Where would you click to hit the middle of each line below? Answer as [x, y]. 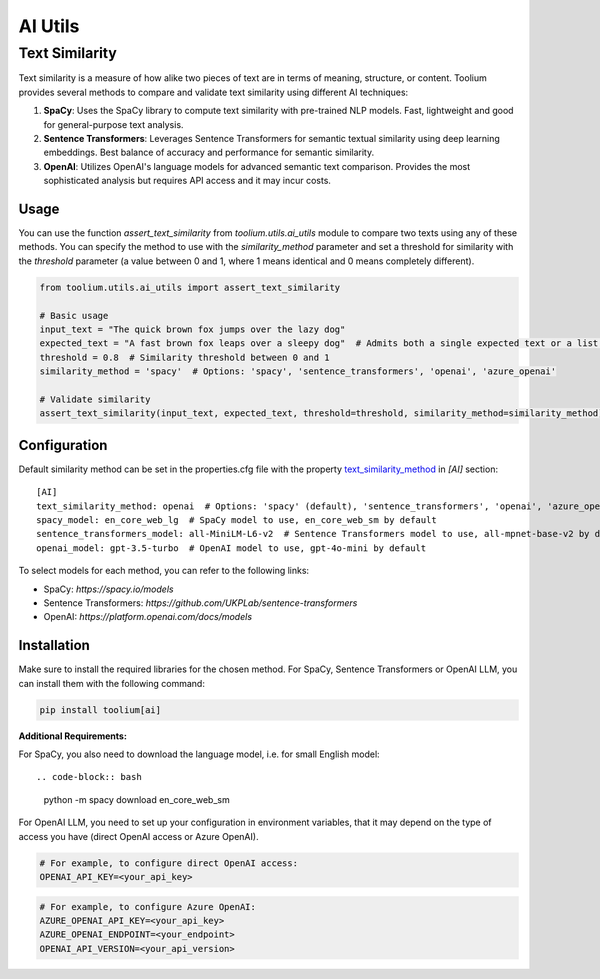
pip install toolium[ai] [100, 709]
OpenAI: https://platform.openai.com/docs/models [148, 617]
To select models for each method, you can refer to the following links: [164, 571]
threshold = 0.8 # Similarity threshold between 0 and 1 [184, 357]
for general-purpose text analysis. [113, 124]
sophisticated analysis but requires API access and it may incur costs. [187, 181]
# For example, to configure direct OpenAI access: [169, 863]
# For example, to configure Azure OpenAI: [148, 906]
